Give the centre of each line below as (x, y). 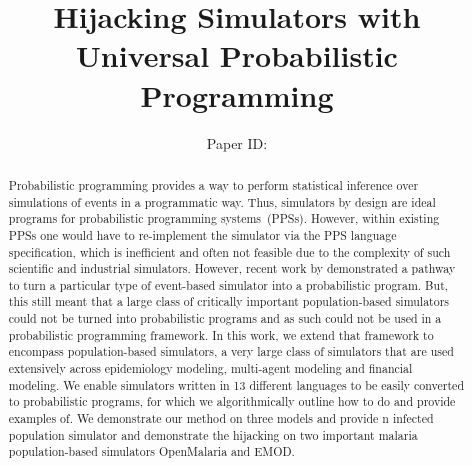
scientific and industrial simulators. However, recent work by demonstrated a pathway (232, 268)
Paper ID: (237, 142)
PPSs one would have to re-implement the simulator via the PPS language (202, 234)
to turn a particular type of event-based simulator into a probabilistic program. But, (228, 284)
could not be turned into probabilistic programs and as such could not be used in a (225, 318)
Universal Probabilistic (237, 55)
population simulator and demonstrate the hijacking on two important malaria (213, 434)
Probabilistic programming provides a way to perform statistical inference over (213, 184)
